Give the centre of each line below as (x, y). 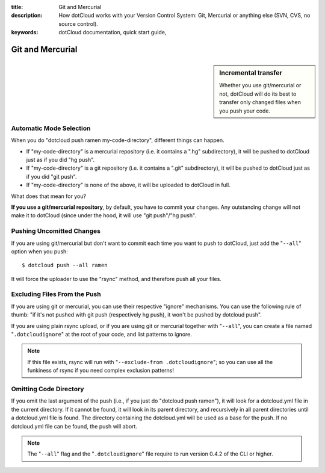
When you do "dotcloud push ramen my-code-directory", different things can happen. (118, 140)
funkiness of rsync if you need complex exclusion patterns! (101, 371)
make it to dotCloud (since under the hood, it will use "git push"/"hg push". (104, 215)
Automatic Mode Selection (51, 128)
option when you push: (40, 251)
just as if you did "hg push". (60, 160)
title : (17, 7)
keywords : (25, 32)
